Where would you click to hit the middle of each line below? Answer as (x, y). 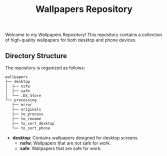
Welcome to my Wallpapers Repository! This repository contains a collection (84, 35)
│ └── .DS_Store (23, 95)
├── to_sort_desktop (33, 123)
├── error (22, 105)
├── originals (26, 109)
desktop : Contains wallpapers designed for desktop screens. (75, 137)
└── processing (21, 100)
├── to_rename (26, 118)
